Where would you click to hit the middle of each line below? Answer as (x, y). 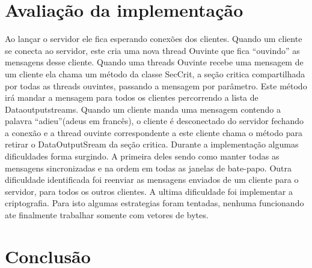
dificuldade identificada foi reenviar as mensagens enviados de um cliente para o (152, 180)
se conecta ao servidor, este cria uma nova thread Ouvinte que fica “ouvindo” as (152, 50)
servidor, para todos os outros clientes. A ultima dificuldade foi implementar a (149, 191)
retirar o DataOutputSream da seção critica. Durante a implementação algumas (152, 144)
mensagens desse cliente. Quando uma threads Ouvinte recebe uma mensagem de (154, 62)
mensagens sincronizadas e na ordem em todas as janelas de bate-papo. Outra (148, 168)
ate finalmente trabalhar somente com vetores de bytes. (107, 215)
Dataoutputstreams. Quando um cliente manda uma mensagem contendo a (143, 109)
